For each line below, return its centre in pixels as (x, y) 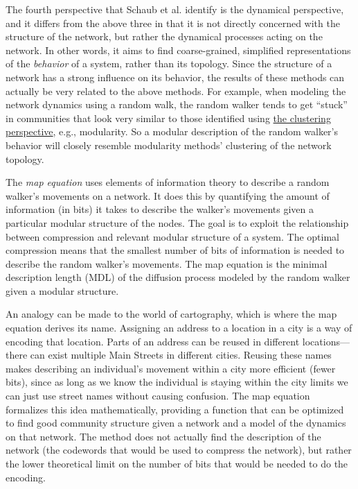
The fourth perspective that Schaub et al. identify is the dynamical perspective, (175, 9)
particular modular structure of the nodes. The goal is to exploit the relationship (177, 222)
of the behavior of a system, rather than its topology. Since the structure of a (169, 63)
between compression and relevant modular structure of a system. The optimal (172, 236)
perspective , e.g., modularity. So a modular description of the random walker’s (172, 131)
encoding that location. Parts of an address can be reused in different (153, 341)
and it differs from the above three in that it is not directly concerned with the (173, 23)
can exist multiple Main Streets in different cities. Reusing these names (181, 355)
